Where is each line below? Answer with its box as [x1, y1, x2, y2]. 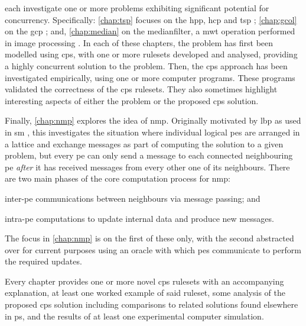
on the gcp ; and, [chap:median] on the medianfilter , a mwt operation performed [5, 25, 295, 37]
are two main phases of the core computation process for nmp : [5, 172, 230, 185]
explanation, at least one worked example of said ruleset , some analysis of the [5, 286, 285, 299]
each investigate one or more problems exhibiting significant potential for [5, 2, 269, 14]
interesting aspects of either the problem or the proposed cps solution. [5, 94, 259, 106]
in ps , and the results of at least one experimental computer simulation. [5, 309, 264, 322]
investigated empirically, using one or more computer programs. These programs [5, 71, 295, 83]
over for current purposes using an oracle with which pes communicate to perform [5, 243, 301, 256]
